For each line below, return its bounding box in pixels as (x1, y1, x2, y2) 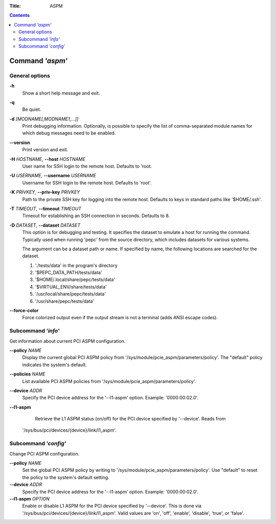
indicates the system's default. (22, 362, 87, 368)
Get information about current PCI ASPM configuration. (9, 338, 126, 344)
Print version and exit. (22, 147, 68, 153)
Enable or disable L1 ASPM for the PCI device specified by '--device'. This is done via (22, 503, 202, 509)
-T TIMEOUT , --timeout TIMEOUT (9, 205, 82, 211)
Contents (9, 12, 30, 18)
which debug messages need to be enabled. (22, 130, 116, 136)
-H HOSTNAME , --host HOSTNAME (9, 156, 85, 162)
